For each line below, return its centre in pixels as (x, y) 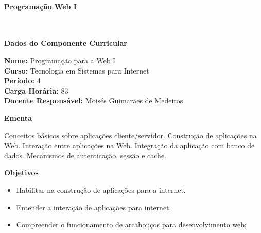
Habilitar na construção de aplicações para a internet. (101, 190)
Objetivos (21, 173)
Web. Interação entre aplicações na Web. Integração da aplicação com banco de (129, 145)
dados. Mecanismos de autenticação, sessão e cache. (85, 155)
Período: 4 (22, 80)
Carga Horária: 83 (36, 90)
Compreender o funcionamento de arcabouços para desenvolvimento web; (131, 225)
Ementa (18, 118)
